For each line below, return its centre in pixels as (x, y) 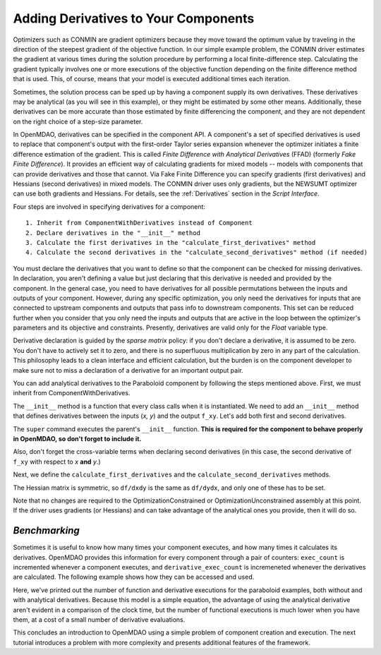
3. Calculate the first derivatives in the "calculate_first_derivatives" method (171, 242)
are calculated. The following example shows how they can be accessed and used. (134, 577)
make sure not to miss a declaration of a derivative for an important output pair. (128, 370)
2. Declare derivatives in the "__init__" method (113, 233)
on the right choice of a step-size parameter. (78, 121)
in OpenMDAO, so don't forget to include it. (77, 439)
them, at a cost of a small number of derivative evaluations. (99, 619)
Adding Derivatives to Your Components (134, 18)
